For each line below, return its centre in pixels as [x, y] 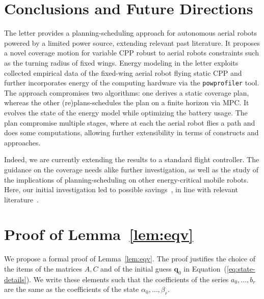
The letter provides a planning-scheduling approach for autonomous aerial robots [131, 33]
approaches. [22, 142]
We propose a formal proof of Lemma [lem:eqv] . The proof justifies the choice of [130, 259]
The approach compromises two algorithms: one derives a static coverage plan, [127, 92]
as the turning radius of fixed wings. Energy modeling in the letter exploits [121, 62]
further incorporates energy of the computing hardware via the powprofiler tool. [132, 83]
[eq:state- [241, 268]
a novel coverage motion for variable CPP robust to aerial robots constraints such [131, 53]
